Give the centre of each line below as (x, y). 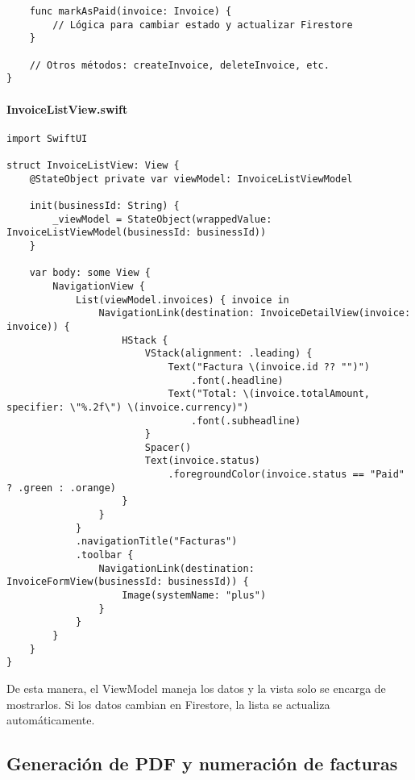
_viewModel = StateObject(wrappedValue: (162, 219)
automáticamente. (51, 720)
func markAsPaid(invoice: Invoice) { (131, 11)
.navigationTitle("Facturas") (156, 542)
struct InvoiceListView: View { (93, 166)
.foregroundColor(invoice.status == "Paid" (286, 475)
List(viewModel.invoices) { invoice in (182, 300)
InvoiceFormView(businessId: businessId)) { (128, 582)
